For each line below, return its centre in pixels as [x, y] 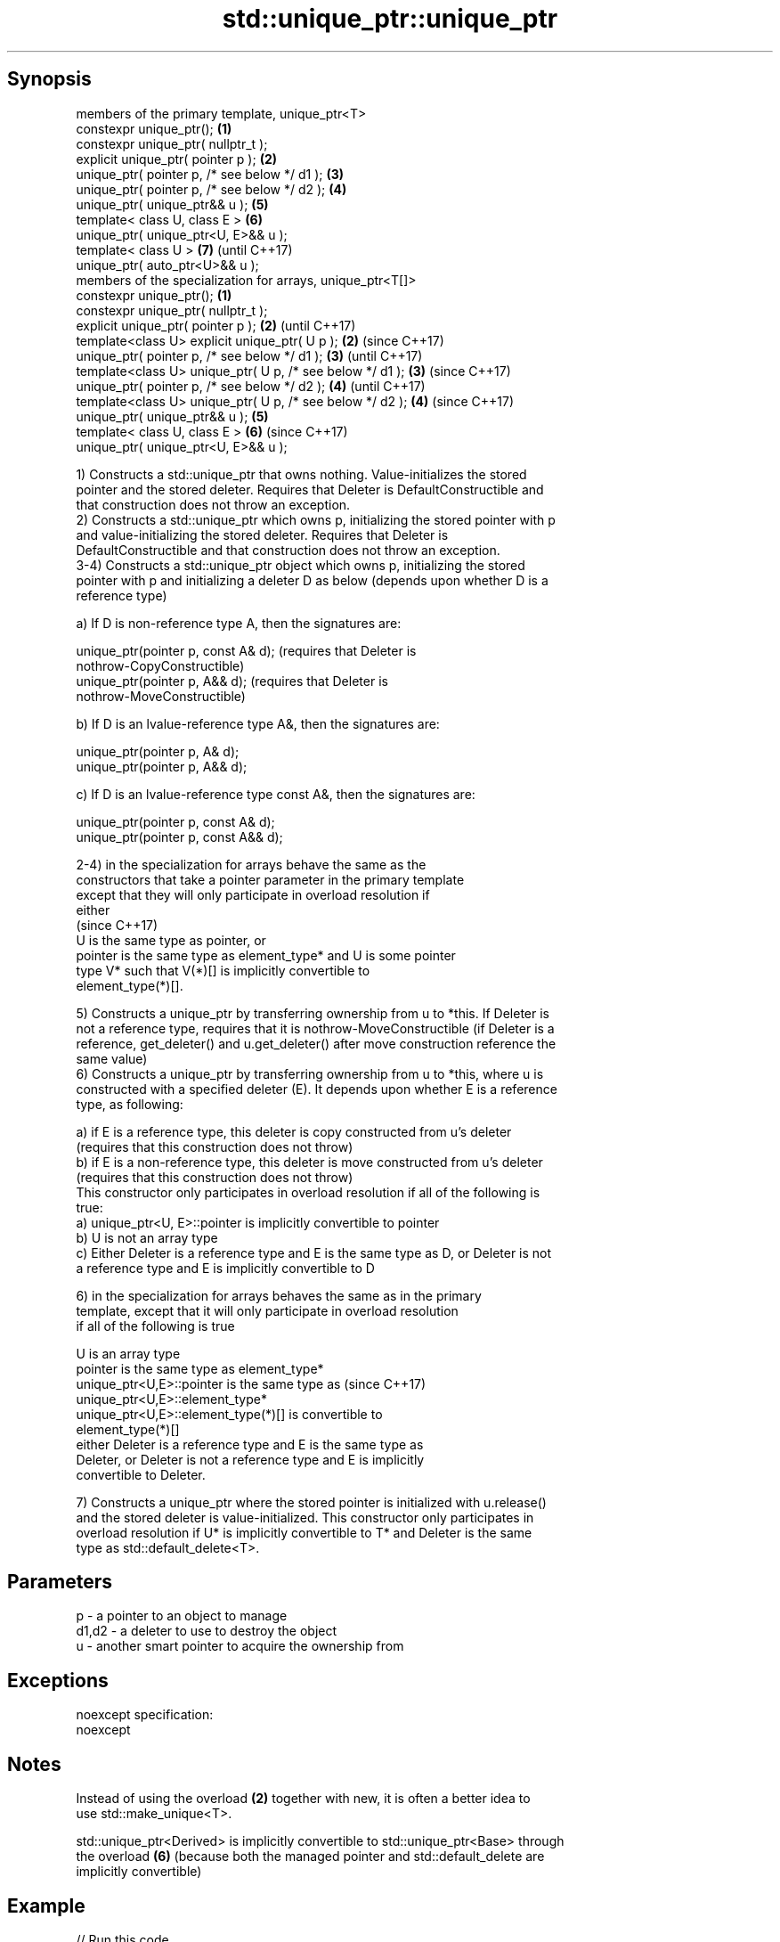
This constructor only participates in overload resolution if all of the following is [308, 1192]
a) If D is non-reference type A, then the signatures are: [239, 623]
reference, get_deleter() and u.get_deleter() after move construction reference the [316, 1043]
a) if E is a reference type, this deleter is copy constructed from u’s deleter [294, 1131]
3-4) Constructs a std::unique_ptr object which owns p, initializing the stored [301, 565]
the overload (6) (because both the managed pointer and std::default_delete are [310, 1856]
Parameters [60, 1582]
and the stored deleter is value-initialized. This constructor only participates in [305, 1517]
